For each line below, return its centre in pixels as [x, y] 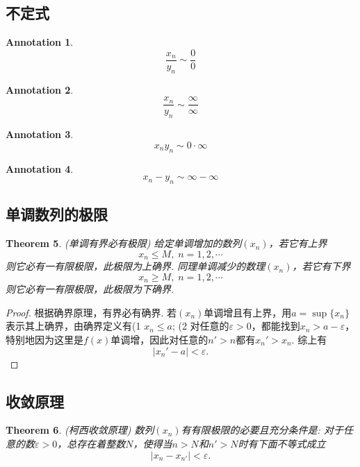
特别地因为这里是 [44, 339]
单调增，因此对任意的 [159, 339]
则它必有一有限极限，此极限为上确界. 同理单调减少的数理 [136, 266]
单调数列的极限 [57, 214]
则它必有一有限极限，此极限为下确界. [90, 289]
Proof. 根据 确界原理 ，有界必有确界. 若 [91, 312]
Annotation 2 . [40, 89]
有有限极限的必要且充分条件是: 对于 [262, 430]
